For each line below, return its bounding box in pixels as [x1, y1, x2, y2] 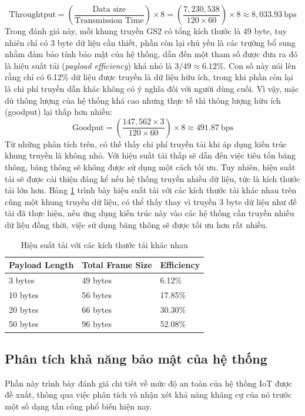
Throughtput [9, 11, 56, 19]
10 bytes [9, 288, 39, 301]
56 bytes [82, 288, 112, 301]
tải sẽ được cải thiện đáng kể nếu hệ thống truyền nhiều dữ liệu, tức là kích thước [5, 172, 300, 184]
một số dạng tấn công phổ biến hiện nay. [5, 400, 152, 412]
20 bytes [9, 303, 39, 315]
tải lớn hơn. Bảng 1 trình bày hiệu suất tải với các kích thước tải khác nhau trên [5, 184, 297, 196]
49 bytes [82, 273, 112, 286]
